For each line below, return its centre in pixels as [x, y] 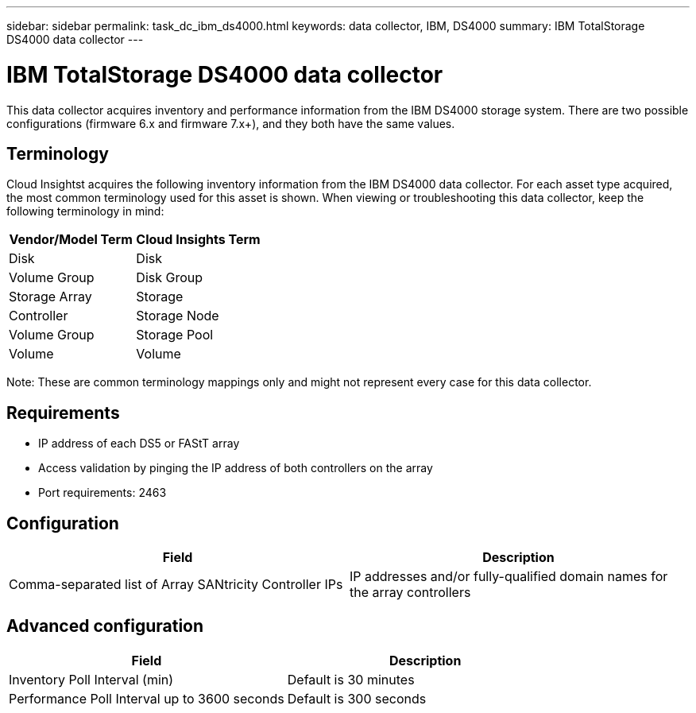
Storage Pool [175, 335]
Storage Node [178, 316]
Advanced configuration [105, 626]
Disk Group [170, 278]
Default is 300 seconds [357, 698]
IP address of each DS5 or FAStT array [139, 444]
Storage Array [50, 297]
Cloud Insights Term [198, 240]
